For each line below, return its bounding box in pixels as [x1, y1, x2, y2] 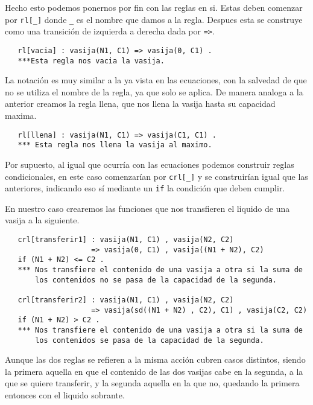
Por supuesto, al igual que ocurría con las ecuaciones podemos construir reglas [5, 158, 294, 170]
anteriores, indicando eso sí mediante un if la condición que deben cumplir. [5, 182, 285, 194]
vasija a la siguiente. [5, 214, 80, 226]
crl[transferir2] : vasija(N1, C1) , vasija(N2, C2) [17, 295, 234, 304]
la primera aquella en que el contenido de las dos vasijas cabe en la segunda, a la [5, 365, 303, 377]
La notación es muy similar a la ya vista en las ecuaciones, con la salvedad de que [5, 74, 307, 86]
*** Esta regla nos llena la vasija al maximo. [17, 141, 212, 150]
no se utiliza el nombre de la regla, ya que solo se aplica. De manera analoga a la [5, 85, 303, 98]
